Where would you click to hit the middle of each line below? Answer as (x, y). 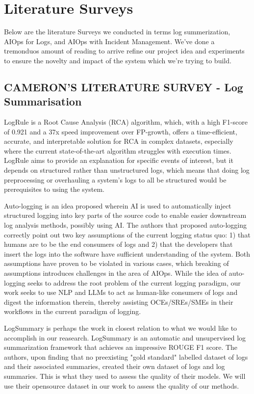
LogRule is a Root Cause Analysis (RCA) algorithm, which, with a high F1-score (126, 122)
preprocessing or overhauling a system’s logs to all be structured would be (115, 179)
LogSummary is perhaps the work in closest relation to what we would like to (121, 328)
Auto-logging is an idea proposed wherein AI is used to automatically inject (118, 205)
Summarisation (43, 101)
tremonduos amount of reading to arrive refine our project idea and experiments (124, 51)
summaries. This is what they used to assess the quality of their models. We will (125, 376)
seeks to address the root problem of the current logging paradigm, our (134, 282)
